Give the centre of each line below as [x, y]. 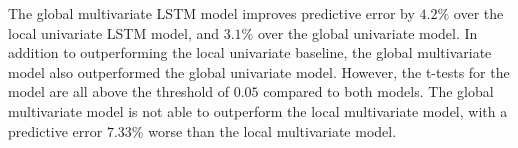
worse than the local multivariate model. [272, 130]
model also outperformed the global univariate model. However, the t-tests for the [259, 71]
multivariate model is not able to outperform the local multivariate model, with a [258, 110]
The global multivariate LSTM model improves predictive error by [211, 13]
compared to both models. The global [378, 91]
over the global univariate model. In [367, 32]
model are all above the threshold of [119, 91]
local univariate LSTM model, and [114, 32]
